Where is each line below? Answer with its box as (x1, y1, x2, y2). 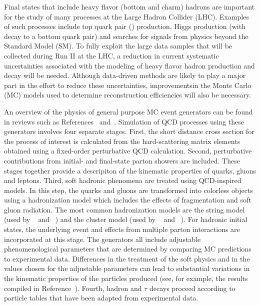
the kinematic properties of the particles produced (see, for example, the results (4, 273, 248, 283)
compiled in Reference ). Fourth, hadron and (4, 282, 142, 293)
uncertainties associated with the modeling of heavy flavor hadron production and (4, 60, 255, 70)
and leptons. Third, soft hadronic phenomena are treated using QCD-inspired (4, 175, 241, 185)
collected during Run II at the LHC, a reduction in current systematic (4, 50, 219, 60)
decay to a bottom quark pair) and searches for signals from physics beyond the (4, 30, 248, 41)
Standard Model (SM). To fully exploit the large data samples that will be (4, 40, 232, 51)
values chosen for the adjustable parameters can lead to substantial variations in (4, 263, 250, 273)
